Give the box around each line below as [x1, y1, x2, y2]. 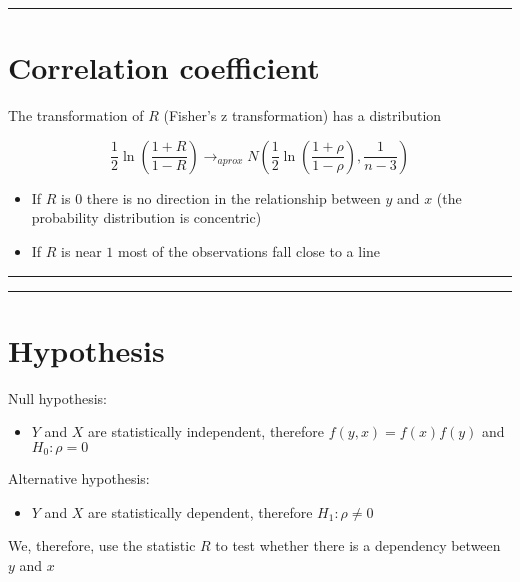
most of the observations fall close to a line [117, 240, 381, 261]
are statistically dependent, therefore [88, 501, 313, 522]
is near [61, 240, 102, 261]
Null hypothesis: [8, 387, 107, 408]
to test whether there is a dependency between [215, 535, 501, 556]
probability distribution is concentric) [31, 207, 262, 228]
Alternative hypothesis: [8, 468, 150, 489]
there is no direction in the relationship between [86, 187, 381, 208]
